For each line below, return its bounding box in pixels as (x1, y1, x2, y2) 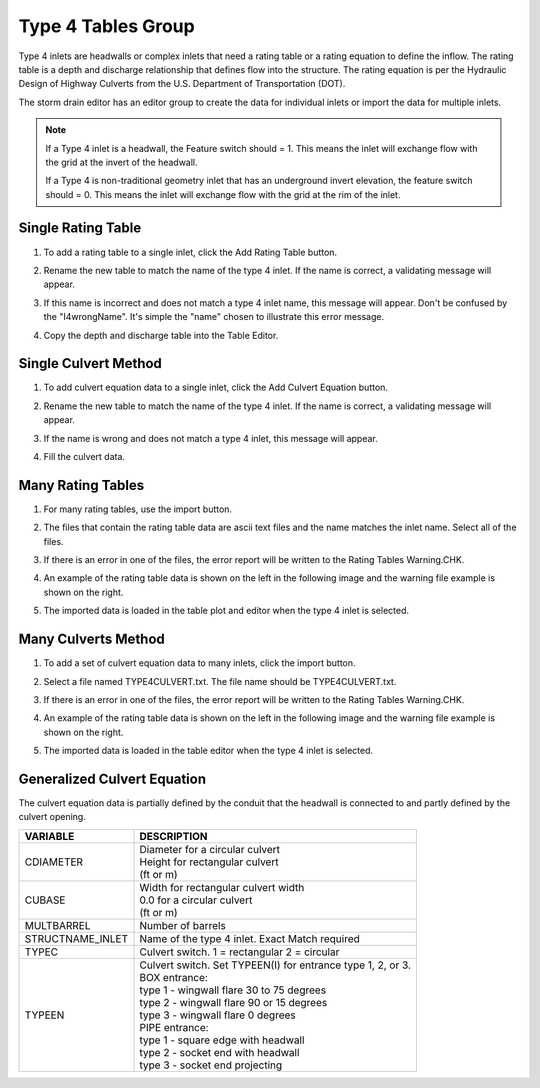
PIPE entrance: (139, 1020, 209, 1034)
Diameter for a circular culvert (139, 842, 280, 856)
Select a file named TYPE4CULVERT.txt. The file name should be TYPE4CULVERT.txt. (43, 675, 397, 687)
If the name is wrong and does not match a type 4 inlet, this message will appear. (43, 432, 379, 444)
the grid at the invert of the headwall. (45, 156, 199, 168)
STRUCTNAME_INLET (24, 931, 129, 945)
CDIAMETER (24, 855, 84, 869)
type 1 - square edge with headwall (139, 1033, 305, 1047)
